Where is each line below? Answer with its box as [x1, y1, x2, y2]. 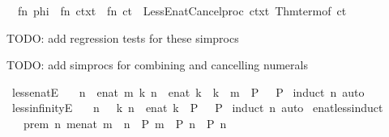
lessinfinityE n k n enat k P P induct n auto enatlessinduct [11, 99, 383, 116]
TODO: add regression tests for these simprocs [6, 29, 239, 46]
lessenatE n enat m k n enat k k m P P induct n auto [11, 83, 365, 100]
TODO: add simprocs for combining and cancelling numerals [6, 56, 308, 73]
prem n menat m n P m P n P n [23, 114, 227, 131]
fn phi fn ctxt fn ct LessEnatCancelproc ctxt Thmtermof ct [17, 2, 347, 19]
